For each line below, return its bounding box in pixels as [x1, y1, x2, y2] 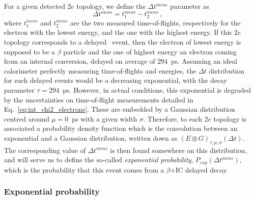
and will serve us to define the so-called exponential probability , [4, 154, 194, 165]
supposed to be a [4, 46, 55, 56]
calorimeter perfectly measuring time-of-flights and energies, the [4, 65, 197, 75]
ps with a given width [72, 113, 138, 124]
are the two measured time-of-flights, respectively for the [70, 17, 241, 27]
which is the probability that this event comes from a [4, 164, 164, 175]
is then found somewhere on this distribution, [110, 145, 247, 155]
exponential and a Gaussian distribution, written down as [4, 132, 177, 143]
